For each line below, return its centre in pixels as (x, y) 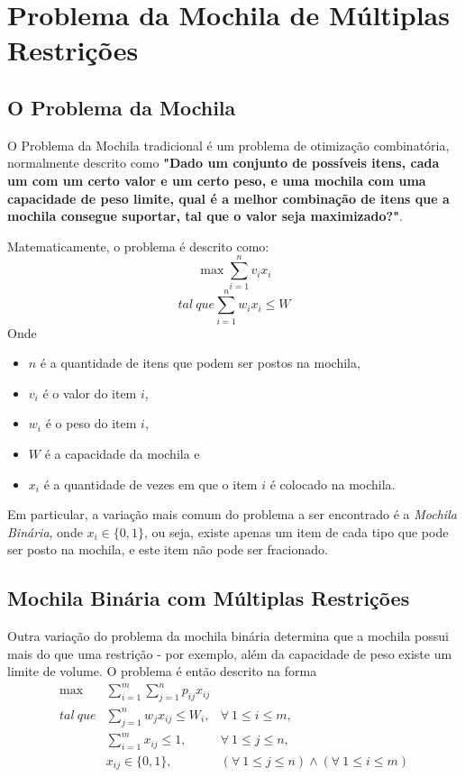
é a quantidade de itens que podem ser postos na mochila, (200, 363)
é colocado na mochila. (333, 484)
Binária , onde (45, 531)
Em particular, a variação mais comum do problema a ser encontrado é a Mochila (232, 514)
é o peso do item (91, 423)
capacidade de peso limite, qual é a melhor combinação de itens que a (228, 198)
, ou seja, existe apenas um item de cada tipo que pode (296, 531)
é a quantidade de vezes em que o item (150, 484)
